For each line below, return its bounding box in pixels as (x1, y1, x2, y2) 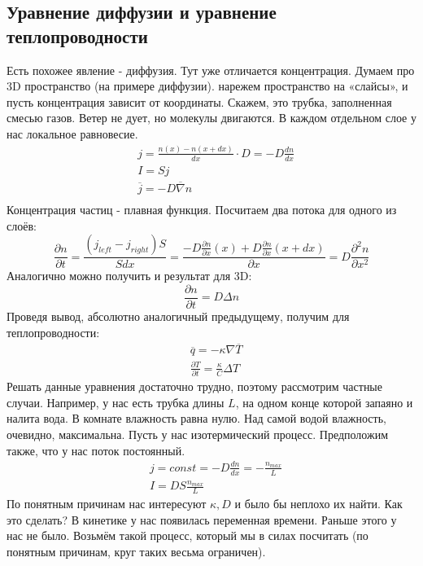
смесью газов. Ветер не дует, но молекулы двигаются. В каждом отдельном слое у (7, 109, 416, 126)
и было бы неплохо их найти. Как (234, 495, 403, 512)
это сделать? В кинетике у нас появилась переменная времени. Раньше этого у (7, 511, 397, 528)
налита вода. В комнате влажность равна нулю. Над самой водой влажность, (7, 410, 386, 427)
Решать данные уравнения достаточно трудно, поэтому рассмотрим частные (7, 378, 382, 395)
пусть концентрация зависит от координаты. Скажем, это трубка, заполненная (7, 93, 392, 110)
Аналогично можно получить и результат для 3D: (7, 267, 252, 284)
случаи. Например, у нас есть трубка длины (7, 393, 225, 410)
